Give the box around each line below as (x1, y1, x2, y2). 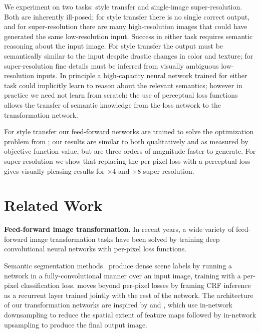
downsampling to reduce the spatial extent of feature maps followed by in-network (4, 309, 256, 319)
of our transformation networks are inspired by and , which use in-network (4, 299, 233, 310)
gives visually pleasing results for (4, 165, 105, 176)
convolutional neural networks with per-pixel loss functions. (4, 243, 187, 254)
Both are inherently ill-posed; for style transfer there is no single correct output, (4, 11, 250, 22)
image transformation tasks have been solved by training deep (30, 233, 220, 244)
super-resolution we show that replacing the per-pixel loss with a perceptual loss (4, 155, 250, 166)
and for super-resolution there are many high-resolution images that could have (4, 21, 247, 32)
